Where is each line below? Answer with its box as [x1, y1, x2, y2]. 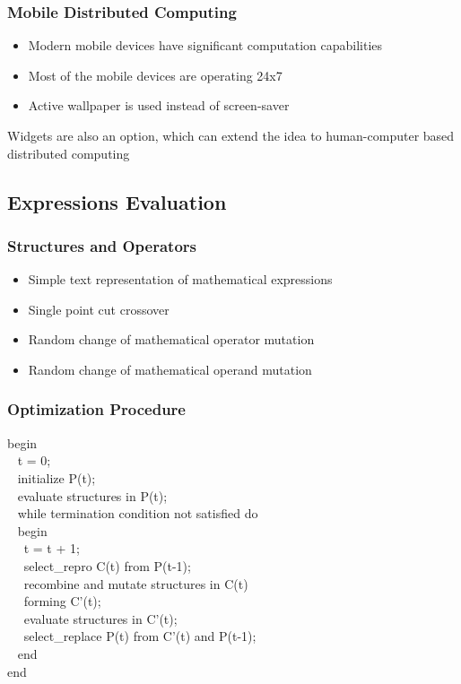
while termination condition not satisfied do [17, 504, 258, 523]
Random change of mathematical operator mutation [28, 330, 315, 349]
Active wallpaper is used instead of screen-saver [28, 96, 290, 115]
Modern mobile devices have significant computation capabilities [28, 36, 383, 55]
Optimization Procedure [7, 398, 186, 420]
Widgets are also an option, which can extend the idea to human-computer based [7, 126, 455, 144]
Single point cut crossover [28, 299, 170, 318]
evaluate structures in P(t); [17, 486, 168, 505]
